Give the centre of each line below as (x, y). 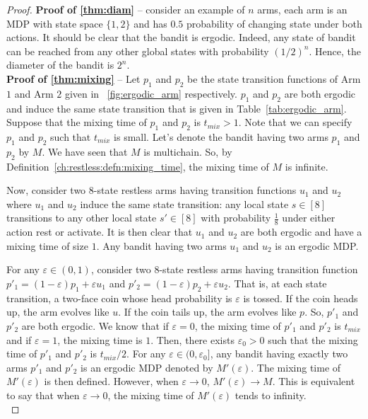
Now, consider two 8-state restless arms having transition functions (152, 190)
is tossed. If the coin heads (301, 298)
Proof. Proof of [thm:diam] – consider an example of (126, 9)
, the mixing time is (100, 339)
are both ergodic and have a (301, 232)
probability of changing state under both (274, 23)
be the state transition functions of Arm (274, 78)
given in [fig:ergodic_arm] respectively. (151, 93)
